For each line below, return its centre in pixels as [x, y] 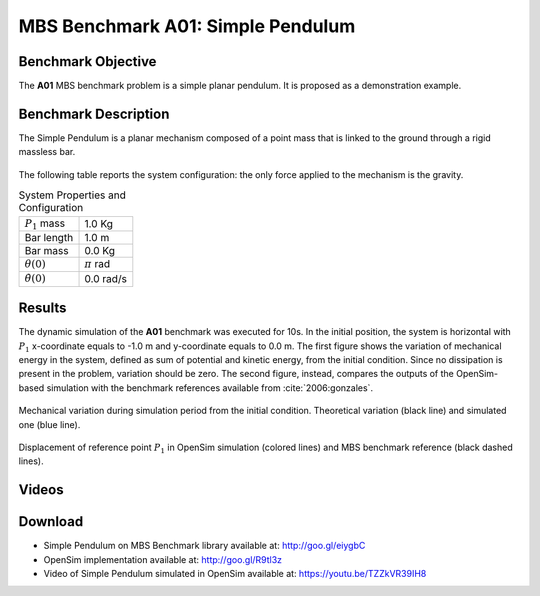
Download [51, 521]
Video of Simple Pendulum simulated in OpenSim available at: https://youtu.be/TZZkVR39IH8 [235, 574]
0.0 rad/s [105, 279]
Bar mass [46, 250]
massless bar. [47, 152]
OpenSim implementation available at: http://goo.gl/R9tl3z [163, 559]
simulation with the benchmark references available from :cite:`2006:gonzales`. [210, 387]
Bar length [49, 237]
